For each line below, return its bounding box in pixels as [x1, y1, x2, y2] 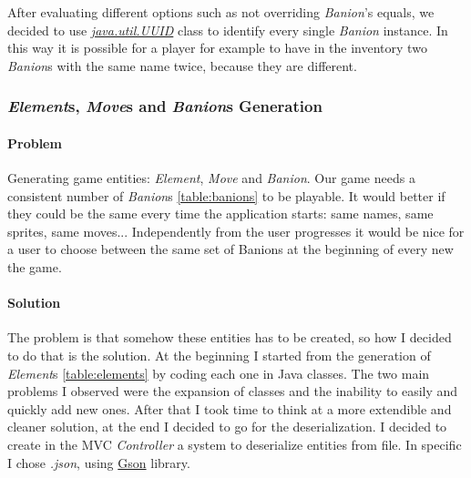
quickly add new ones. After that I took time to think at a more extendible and [7, 399, 452, 418]
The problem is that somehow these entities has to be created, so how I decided [7, 328, 452, 347]
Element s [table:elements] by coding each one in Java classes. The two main [7, 363, 430, 382]
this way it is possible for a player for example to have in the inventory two [7, 38, 427, 57]
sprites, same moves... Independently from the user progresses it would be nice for [7, 221, 465, 240]
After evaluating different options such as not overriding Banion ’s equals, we [7, 3, 435, 21]
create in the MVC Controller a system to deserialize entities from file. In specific [7, 434, 462, 453]
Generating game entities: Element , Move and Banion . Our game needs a [7, 168, 415, 188]
